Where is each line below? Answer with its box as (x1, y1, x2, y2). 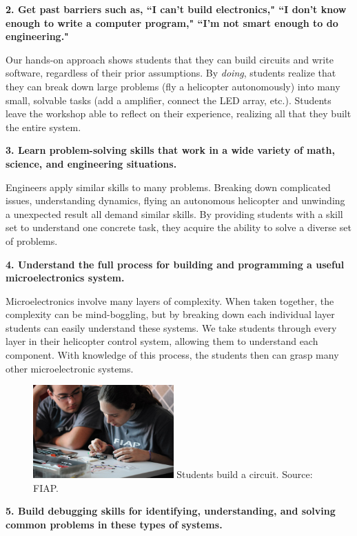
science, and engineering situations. (6, 156, 177, 170)
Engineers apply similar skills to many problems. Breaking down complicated (6, 179, 331, 194)
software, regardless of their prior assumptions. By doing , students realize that (6, 66, 336, 80)
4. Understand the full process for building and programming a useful (6, 257, 345, 271)
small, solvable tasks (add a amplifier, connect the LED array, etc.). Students (6, 92, 331, 107)
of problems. (6, 233, 58, 248)
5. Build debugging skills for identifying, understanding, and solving (6, 504, 336, 518)
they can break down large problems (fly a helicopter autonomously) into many (6, 79, 340, 93)
